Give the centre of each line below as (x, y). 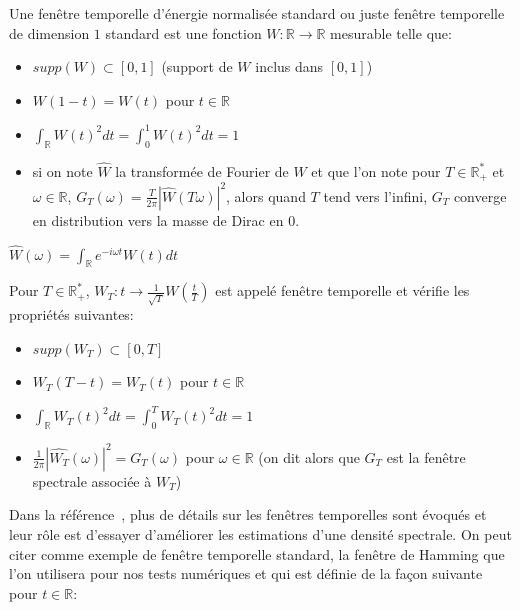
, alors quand (266, 195)
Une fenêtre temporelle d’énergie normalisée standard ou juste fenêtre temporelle (257, 13)
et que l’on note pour (376, 170)
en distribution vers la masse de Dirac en (158, 219)
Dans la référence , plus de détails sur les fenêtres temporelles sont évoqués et (248, 514)
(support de (197, 66)
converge (480, 195)
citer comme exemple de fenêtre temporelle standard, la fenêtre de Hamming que (257, 553)
